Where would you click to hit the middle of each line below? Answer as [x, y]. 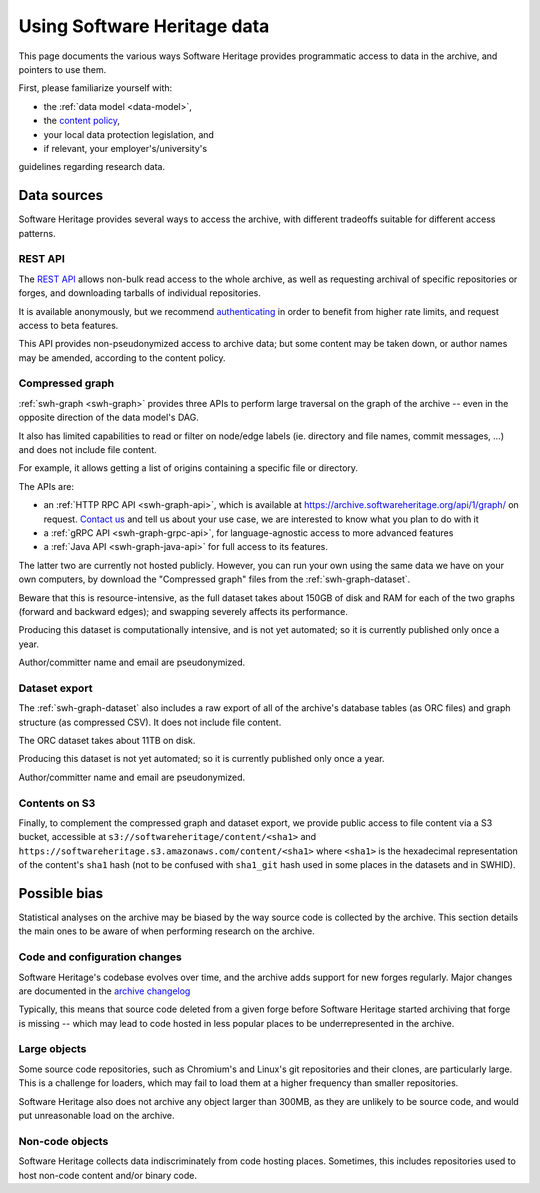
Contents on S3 [57, 803]
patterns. [37, 233]
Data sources [61, 195]
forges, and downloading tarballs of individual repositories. [140, 293]
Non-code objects [63, 1141]
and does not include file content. [87, 449]
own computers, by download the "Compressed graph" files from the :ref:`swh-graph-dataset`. [214, 579]
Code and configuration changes [100, 957]
